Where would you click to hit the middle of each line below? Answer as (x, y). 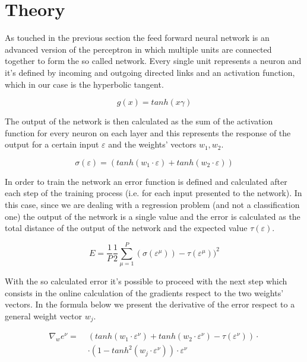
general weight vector (43, 315)
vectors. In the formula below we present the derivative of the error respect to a (150, 304)
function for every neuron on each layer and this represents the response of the (148, 132)
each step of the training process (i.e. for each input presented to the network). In (153, 193)
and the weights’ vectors (152, 144)
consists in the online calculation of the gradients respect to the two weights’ (144, 292)
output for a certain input (52, 144)
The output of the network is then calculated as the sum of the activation (139, 121)
